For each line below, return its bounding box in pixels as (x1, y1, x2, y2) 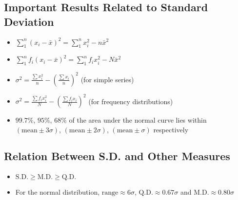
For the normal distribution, (15, 186, 100, 197)
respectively (153, 124, 189, 134)
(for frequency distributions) (88, 96, 173, 106)
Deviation (4, 14, 54, 29)
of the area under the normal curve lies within (69, 115, 207, 125)
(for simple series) (80, 74, 134, 84)
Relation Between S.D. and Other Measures (4, 148, 230, 163)
